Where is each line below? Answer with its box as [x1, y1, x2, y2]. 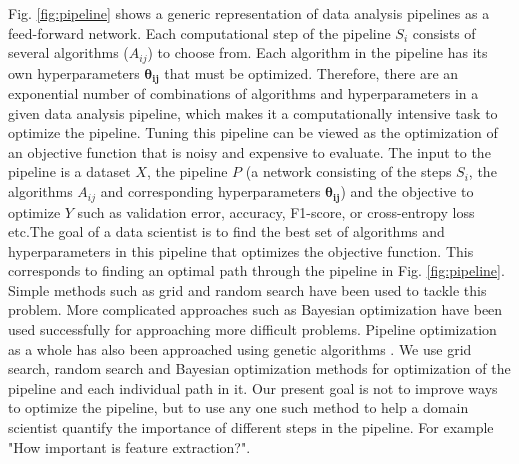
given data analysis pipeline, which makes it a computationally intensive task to [8, 102, 498, 123]
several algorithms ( [8, 42, 129, 63]
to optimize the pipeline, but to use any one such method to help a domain [8, 397, 469, 418]
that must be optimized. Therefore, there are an [164, 62, 459, 83]
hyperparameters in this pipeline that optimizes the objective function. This [8, 240, 474, 261]
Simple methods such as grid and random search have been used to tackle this [8, 279, 487, 300]
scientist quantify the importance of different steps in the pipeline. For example [8, 417, 494, 438]
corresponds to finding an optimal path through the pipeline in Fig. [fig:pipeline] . [8, 260, 505, 281]
